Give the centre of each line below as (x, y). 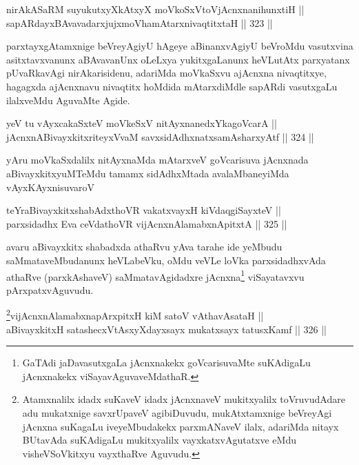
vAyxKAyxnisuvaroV (51, 187)
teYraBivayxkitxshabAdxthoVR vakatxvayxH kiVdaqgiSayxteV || (144, 210)
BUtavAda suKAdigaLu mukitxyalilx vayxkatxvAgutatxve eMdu (159, 440)
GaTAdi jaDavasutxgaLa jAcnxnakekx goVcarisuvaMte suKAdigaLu (166, 363)
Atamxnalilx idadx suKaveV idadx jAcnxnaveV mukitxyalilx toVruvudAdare (184, 399)
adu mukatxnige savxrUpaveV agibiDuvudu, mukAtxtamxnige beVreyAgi (177, 412)
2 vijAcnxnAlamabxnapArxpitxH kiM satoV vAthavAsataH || (135, 314)
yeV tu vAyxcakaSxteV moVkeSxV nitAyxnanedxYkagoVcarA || (142, 123)
